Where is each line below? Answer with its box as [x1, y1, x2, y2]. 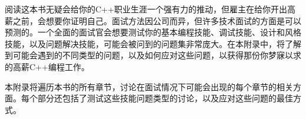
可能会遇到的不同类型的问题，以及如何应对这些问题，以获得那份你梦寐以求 [12, 49, 301, 61]
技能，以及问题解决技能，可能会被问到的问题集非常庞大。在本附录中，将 [5, 37, 285, 49]
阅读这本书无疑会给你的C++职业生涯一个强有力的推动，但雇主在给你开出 [5, 3, 287, 15]
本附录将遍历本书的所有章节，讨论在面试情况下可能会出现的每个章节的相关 [5, 80, 293, 92]
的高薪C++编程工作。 [5, 60, 89, 72]
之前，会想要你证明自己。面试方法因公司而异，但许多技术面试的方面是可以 [12, 14, 301, 27]
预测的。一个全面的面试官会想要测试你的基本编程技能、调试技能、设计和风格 [5, 26, 301, 38]
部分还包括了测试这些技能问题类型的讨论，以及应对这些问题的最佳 [37, 92, 293, 104]
